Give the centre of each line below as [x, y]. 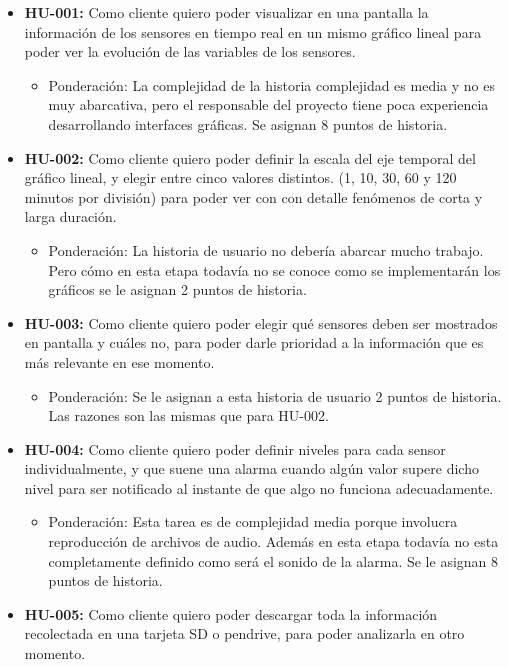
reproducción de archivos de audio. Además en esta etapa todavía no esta [273, 541]
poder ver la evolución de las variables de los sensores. [190, 51]
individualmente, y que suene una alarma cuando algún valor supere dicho [251, 468]
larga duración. [70, 216]
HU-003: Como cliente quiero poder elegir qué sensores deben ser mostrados [261, 322]
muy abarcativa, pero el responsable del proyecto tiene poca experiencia [268, 104]
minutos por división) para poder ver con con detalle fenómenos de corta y [253, 196]
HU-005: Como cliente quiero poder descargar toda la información [231, 613]
